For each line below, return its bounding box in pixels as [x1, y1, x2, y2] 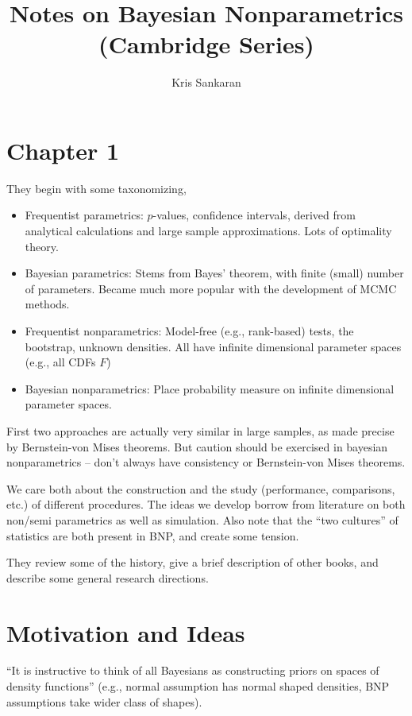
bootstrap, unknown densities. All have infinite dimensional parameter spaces [25, 338, 402, 354]
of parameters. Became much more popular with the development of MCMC [25, 280, 397, 296]
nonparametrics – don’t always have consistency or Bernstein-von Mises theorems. [6, 454, 406, 470]
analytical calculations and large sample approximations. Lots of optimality [25, 223, 392, 239]
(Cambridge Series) [98, 28, 314, 60]
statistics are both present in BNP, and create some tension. [6, 527, 299, 544]
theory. [25, 238, 59, 254]
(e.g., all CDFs [25, 354, 96, 370]
